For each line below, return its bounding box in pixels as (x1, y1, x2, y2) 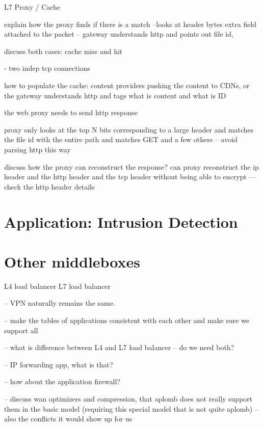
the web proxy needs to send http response (4, 107, 138, 118)
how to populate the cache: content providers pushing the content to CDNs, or (4, 79, 250, 90)
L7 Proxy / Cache (4, 2, 61, 12)
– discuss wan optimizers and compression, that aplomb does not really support (4, 393, 253, 404)
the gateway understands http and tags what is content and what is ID (4, 90, 226, 100)
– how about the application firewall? (4, 376, 120, 387)
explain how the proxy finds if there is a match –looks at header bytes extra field (4, 18, 257, 29)
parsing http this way (4, 144, 71, 154)
